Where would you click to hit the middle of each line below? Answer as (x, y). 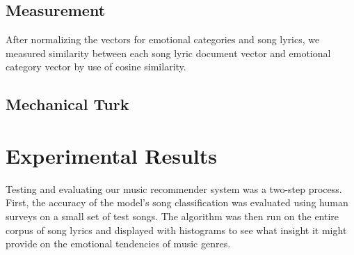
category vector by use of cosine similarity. (96, 67)
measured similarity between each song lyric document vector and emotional (168, 53)
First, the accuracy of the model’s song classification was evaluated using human (177, 202)
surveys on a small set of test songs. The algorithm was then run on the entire (172, 216)
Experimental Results (111, 155)
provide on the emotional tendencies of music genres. (118, 244)
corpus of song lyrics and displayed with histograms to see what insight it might (176, 230)
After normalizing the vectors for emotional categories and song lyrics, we (163, 39)
